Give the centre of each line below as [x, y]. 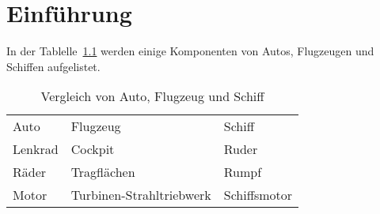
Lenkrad [36, 149]
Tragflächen [103, 172]
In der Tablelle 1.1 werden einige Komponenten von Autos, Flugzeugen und [190, 51]
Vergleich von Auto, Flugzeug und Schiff [152, 96]
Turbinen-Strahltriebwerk [141, 195]
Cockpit [93, 149]
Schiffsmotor [258, 195]
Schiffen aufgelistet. [53, 66]
